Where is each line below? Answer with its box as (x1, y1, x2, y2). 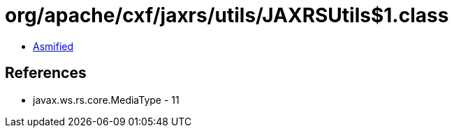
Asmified (33, 40, 74, 52)
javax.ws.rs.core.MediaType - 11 (33, 93, 180, 106)
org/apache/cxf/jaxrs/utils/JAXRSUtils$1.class (5, 3, 449, 27)
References (5, 64, 87, 82)
